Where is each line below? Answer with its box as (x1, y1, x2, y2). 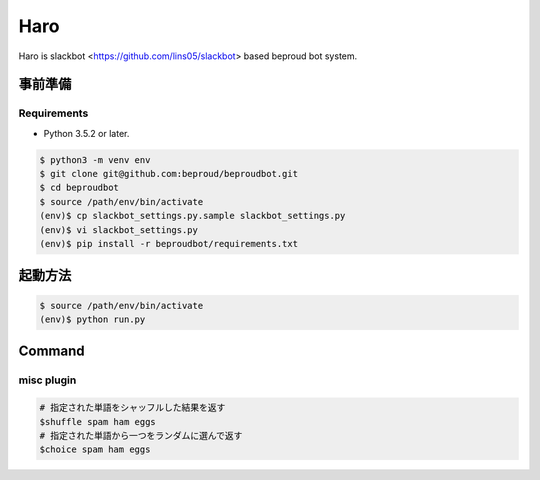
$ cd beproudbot (39, 182, 120, 194)
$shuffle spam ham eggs (39, 416, 157, 427)
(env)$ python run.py (39, 314, 146, 325)
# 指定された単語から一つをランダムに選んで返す (39, 430, 243, 441)
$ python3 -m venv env (39, 154, 151, 165)
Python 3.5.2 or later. (43, 127, 130, 139)
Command (18, 343, 85, 360)
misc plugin (18, 373, 77, 387)
